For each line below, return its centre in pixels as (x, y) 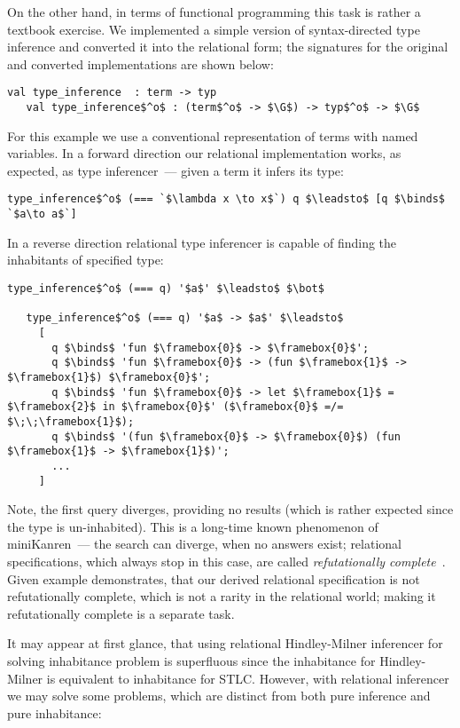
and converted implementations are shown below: (140, 63)
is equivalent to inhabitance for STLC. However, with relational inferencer (248, 678)
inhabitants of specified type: (86, 260)
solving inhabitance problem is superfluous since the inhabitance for (191, 660)
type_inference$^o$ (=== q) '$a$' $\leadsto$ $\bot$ (166, 288)
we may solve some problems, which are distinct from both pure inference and (219, 696)
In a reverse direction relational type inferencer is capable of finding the (202, 242)
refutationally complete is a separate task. (121, 613)
